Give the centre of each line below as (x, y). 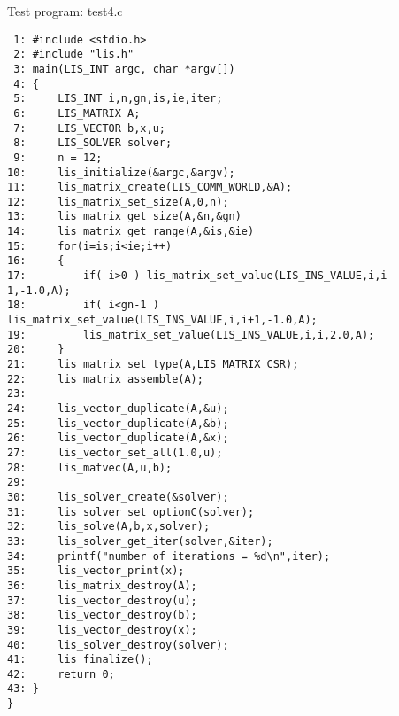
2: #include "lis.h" (74, 54)
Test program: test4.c (65, 11)
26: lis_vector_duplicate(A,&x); (118, 438)
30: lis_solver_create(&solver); (118, 497)
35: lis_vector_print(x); (96, 571)
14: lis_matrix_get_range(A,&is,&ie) (131, 232)
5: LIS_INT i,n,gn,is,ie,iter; (118, 99)
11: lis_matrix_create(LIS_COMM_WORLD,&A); (150, 187)
